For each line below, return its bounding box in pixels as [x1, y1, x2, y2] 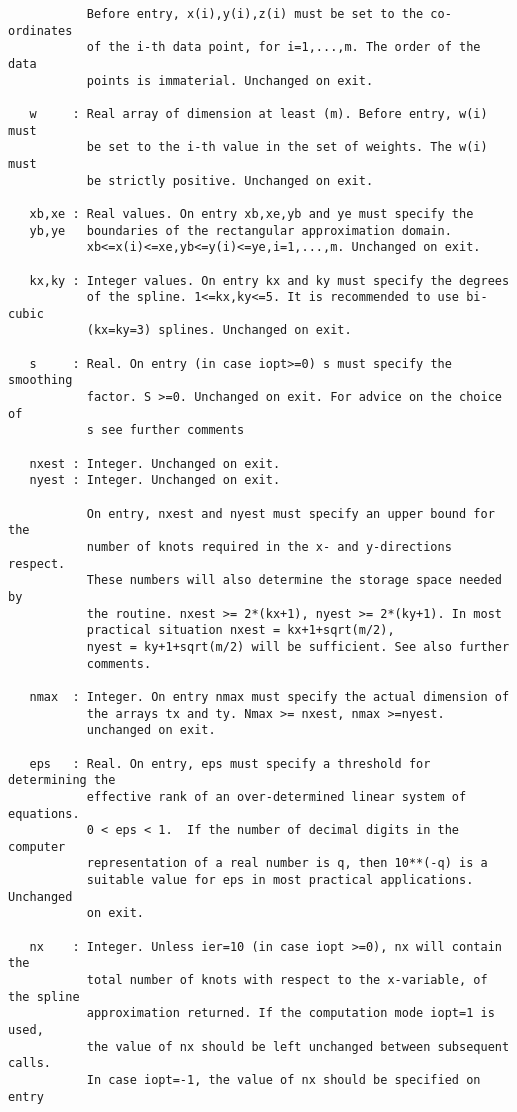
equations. [8, 806, 80, 821]
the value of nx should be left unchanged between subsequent [86, 1039, 510, 1054]
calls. [8, 1056, 51, 1071]
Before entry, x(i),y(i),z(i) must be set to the [86, 7, 424, 21]
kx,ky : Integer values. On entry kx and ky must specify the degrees [29, 273, 510, 288]
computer [8, 839, 66, 854]
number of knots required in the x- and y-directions [86, 540, 452, 554]
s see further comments [86, 423, 245, 438]
